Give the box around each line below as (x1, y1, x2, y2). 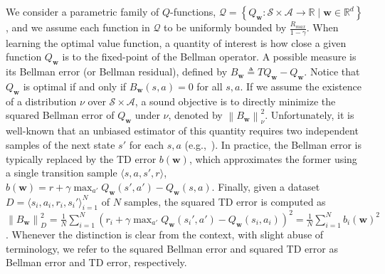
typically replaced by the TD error (6, 151, 157, 166)
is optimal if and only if (23, 79, 127, 94)
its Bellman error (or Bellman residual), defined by (6, 64, 228, 79)
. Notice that (304, 64, 360, 79)
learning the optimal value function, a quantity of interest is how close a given (6, 35, 347, 50)
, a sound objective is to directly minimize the (135, 93, 336, 108)
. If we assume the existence (240, 79, 362, 94)
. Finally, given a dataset (211, 179, 320, 194)
